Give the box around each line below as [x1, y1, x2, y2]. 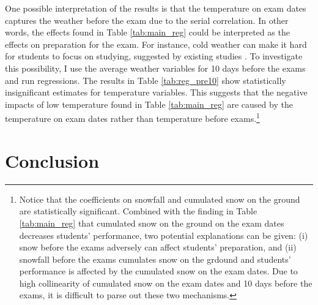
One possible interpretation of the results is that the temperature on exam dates [5, 2, 306, 14]
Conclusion [5, 148, 100, 173]
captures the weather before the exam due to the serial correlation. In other [5, 13, 289, 26]
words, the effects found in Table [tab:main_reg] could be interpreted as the [5, 26, 290, 39]
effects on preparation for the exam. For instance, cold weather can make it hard [5, 37, 307, 50]
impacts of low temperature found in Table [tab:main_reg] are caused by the [5, 97, 293, 110]
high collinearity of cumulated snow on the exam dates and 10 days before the [19, 276, 312, 289]
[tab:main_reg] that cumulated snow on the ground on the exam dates [19, 216, 284, 229]
